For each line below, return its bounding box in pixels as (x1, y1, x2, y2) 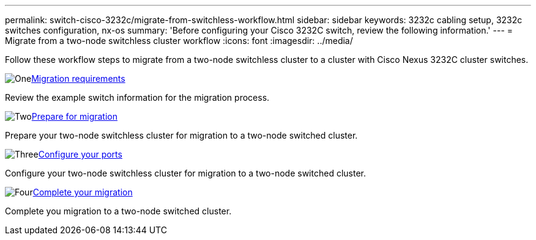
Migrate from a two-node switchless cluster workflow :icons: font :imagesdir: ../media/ (5, 35, 353, 46)
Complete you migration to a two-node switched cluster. (5, 206, 232, 216)
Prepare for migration (31, 111, 117, 122)
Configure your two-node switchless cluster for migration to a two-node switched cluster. (5, 168, 366, 178)
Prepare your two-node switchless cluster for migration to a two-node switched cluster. (5, 130, 358, 140)
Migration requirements (31, 73, 125, 84)
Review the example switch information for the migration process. (5, 92, 270, 103)
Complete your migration (32, 187, 133, 197)
